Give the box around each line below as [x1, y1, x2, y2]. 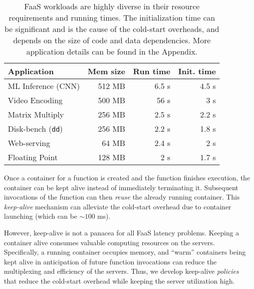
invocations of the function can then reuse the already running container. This [4, 192, 240, 202]
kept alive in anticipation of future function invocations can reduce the [4, 256, 217, 266]
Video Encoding [8, 94, 63, 106]
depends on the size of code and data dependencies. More [13, 34, 211, 46]
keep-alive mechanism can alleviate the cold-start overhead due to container [4, 201, 231, 211]
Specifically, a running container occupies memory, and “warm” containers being [4, 247, 246, 257]
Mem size [87, 65, 125, 77]
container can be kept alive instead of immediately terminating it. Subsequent [4, 182, 239, 192]
